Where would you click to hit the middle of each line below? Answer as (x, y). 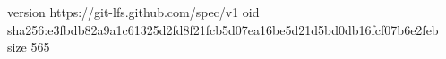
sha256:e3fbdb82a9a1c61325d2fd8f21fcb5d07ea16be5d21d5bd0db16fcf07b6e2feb (223, 29)
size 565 (29, 47)
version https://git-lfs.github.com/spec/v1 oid (133, 12)
